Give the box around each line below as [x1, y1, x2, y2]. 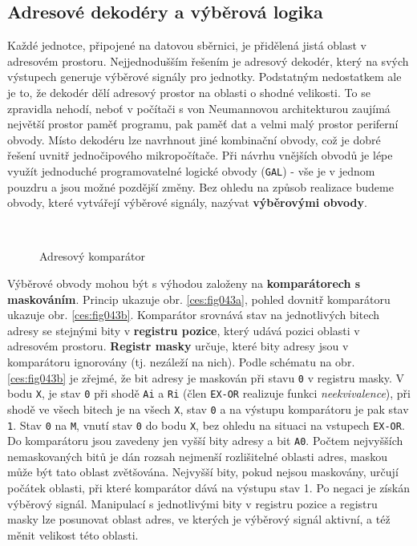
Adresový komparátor [39, 248, 146, 265]
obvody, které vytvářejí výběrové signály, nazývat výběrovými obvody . [7, 194, 367, 211]
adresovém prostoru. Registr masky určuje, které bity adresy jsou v [7, 338, 349, 354]
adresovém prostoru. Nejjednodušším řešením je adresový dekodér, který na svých [7, 52, 409, 69]
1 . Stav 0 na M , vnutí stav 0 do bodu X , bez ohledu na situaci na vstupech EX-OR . [7, 416, 405, 433]
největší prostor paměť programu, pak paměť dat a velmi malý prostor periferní [7, 115, 399, 132]
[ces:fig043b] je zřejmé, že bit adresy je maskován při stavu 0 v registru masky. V [7, 369, 405, 386]
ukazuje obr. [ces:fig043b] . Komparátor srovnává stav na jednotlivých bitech [7, 306, 379, 323]
